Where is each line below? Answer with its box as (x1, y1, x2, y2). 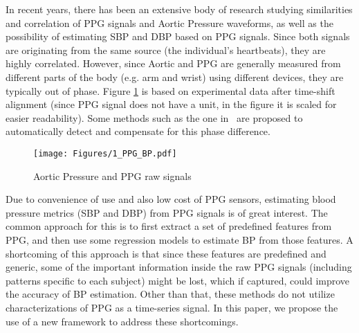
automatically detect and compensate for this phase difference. (6, 124, 270, 138)
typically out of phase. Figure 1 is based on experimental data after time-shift (6, 83, 335, 98)
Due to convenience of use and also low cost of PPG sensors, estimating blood (6, 192, 336, 206)
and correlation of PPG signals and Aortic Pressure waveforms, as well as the (6, 15, 333, 30)
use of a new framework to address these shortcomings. (6, 314, 239, 328)
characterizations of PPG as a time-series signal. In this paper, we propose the (6, 300, 338, 314)
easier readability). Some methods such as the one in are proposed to (6, 110, 303, 125)
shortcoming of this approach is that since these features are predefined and (6, 246, 326, 260)
